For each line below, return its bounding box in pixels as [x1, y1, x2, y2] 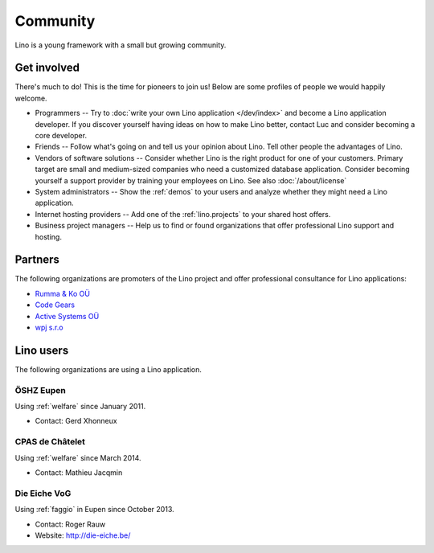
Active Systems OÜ [35, 311, 100, 321]
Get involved [14, 61, 80, 75]
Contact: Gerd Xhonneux [35, 416, 117, 426]
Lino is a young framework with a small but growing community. [14, 40, 227, 50]
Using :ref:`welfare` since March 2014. [14, 453, 141, 462]
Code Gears [35, 300, 76, 309]
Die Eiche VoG [14, 487, 72, 498]
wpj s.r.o [35, 322, 63, 332]
